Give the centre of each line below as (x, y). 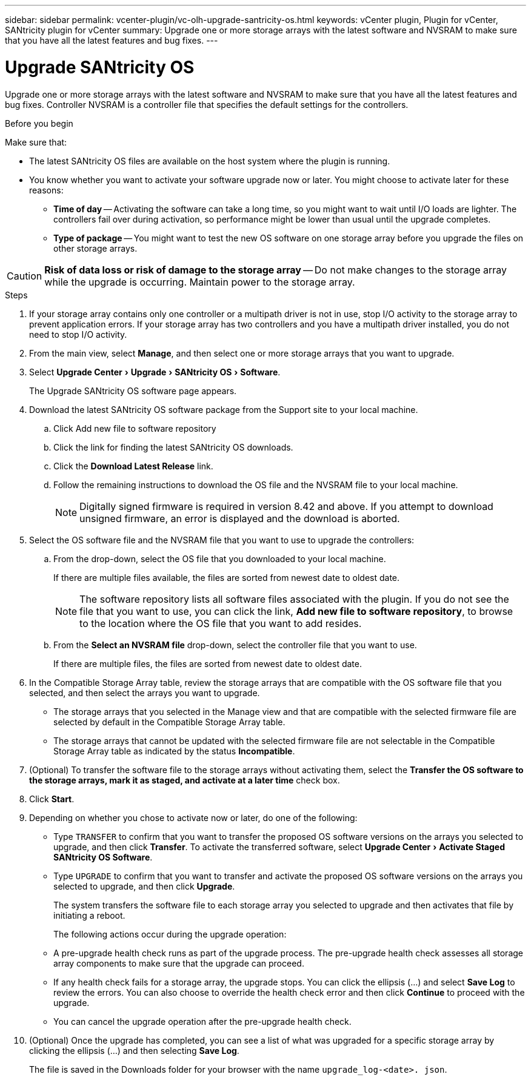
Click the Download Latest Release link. (133, 466)
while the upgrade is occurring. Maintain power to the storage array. (200, 282)
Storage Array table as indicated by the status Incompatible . (174, 751)
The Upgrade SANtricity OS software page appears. (133, 391)
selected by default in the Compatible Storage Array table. (169, 722)
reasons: (46, 190)
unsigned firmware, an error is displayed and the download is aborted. (240, 518)
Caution (25, 276)
